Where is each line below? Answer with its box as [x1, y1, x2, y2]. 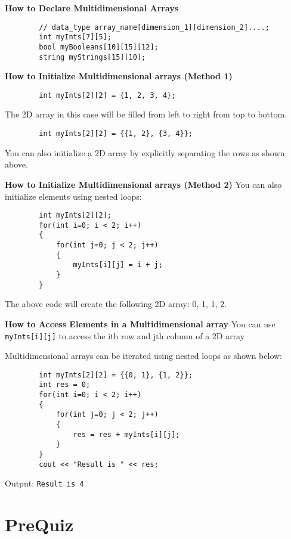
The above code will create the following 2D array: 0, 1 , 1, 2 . [5, 298, 227, 310]
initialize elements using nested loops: [5, 190, 142, 202]
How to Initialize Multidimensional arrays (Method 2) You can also [5, 178, 282, 190]
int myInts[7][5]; [39, 33, 112, 42]
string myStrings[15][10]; [39, 52, 146, 61]
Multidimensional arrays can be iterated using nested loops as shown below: [5, 349, 282, 362]
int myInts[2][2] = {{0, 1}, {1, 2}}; [39, 370, 193, 379]
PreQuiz [5, 512, 74, 537]
